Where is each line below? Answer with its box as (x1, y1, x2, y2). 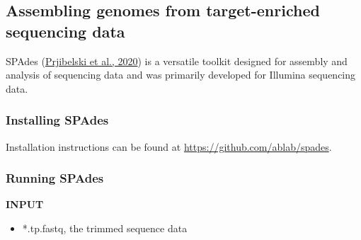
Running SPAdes (6, 169, 104, 187)
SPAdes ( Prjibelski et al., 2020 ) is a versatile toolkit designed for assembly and (6, 53, 348, 68)
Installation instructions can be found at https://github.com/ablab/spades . (6, 139, 332, 154)
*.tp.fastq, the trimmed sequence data (22, 221, 188, 235)
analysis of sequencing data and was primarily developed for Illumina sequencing (6, 67, 356, 82)
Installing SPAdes (6, 111, 109, 129)
